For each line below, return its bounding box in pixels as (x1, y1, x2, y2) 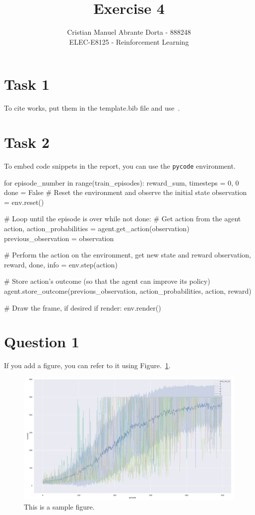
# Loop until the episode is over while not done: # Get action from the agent (4, 213, 241, 224)
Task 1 (4, 74, 50, 94)
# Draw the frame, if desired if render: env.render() (4, 302, 161, 313)
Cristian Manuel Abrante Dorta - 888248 (67, 27, 191, 37)
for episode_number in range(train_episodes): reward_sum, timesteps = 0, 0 (4, 177, 239, 188)
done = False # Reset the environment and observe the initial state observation (4, 187, 247, 197)
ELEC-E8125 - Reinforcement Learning (69, 36, 189, 47)
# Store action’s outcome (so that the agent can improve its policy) (4, 276, 210, 286)
